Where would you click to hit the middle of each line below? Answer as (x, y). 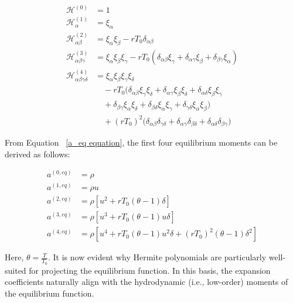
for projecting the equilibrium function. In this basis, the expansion (150, 270)
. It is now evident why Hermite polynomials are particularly (157, 257)
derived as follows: (38, 154)
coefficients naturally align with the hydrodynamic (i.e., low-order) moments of (146, 282)
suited (16, 270)
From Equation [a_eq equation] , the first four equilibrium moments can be (141, 142)
